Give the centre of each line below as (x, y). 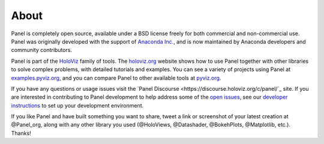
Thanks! (21, 133)
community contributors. (41, 50)
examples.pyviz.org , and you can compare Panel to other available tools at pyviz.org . (116, 78)
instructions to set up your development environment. (77, 105)
